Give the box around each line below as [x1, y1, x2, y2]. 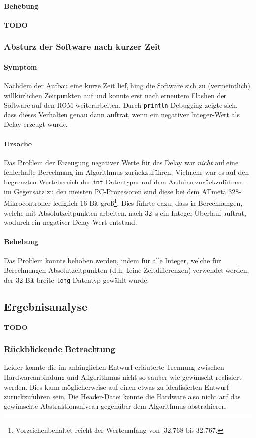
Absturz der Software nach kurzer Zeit [4, 40, 161, 53]
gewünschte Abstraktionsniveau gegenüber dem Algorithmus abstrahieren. [4, 401, 227, 411]
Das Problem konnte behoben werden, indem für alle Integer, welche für [4, 255, 221, 265]
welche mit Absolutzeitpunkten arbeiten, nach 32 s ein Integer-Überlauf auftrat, [4, 207, 246, 218]
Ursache [4, 138, 32, 148]
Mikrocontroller [4, 197, 51, 208]
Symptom [4, 61, 37, 72]
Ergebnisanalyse [4, 298, 87, 314]
